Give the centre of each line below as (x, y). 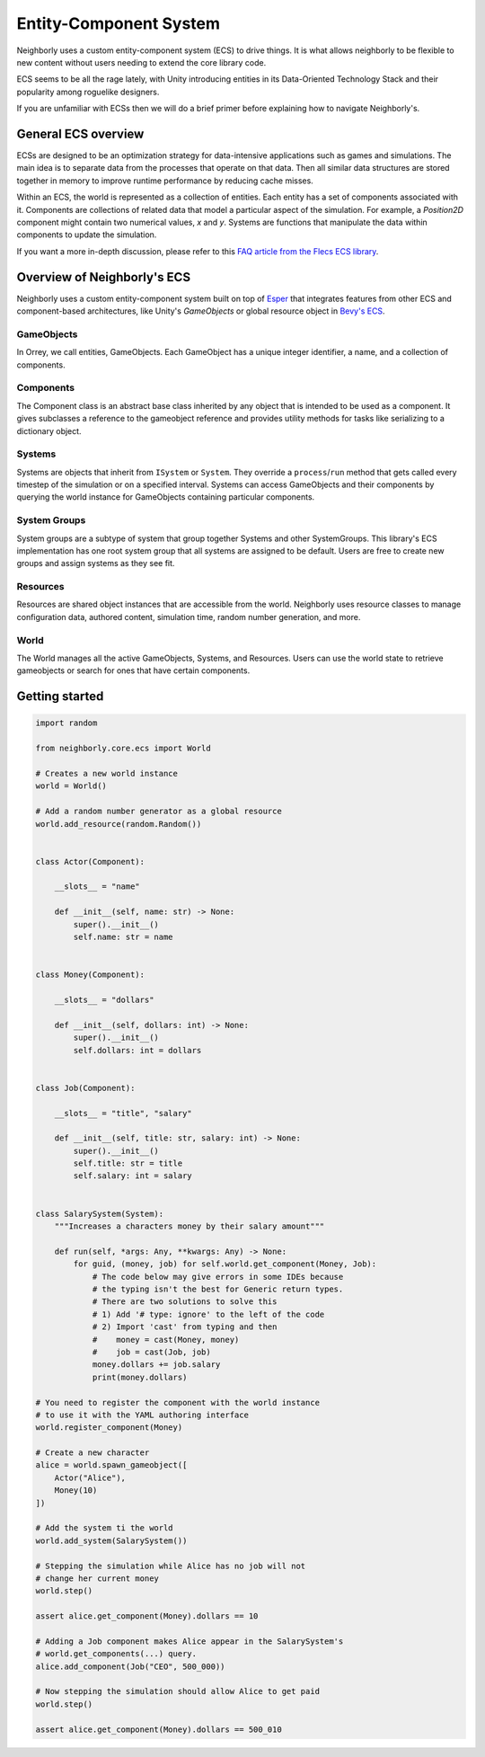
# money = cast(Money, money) (166, 1340)
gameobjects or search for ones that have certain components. (133, 670)
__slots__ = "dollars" (104, 1000)
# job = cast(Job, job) (151, 1352)
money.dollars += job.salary (156, 1365)
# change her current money (97, 1578)
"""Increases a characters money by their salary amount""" (190, 1226)
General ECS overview (80, 133)
